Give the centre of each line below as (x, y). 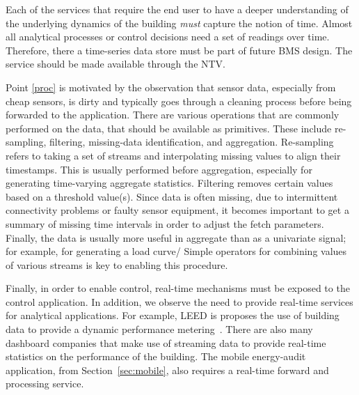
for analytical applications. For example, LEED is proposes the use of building (173, 315)
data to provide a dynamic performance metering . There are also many (159, 329)
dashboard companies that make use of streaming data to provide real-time (166, 342)
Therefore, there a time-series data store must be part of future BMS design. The (179, 50)
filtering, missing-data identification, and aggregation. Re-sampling (192, 142)
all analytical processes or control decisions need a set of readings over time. (168, 37)
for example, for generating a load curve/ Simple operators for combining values (176, 251)
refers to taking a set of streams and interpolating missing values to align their (173, 155)
